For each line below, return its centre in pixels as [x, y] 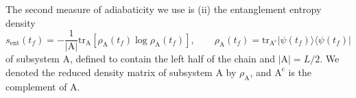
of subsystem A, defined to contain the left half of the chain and [141, 59]
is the [300, 72]
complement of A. [43, 86]
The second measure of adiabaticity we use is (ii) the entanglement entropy [164, 9]
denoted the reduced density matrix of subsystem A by [121, 72]
